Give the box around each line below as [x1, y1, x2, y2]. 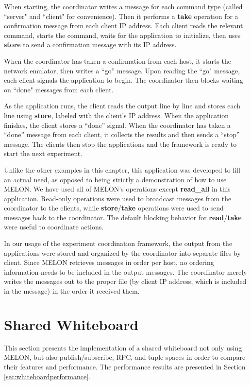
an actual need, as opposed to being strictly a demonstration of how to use [4, 174, 227, 184]
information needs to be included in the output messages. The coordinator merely [4, 266, 247, 277]
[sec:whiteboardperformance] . [4, 371, 90, 381]
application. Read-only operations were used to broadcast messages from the [4, 193, 232, 203]
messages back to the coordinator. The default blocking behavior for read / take [4, 212, 242, 222]
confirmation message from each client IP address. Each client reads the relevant [4, 20, 243, 31]
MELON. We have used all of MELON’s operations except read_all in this [4, 184, 231, 194]
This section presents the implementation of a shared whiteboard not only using [4, 342, 242, 352]
